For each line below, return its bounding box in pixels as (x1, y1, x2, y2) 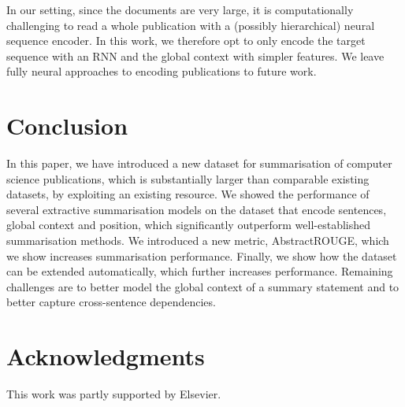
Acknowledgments (6, 340, 205, 372)
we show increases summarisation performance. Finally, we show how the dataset (6, 247, 397, 264)
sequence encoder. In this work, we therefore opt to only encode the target (6, 32, 366, 49)
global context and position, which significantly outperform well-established (6, 216, 371, 233)
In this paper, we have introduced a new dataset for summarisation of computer (6, 155, 392, 172)
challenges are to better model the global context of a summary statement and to (6, 278, 399, 294)
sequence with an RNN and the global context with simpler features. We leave (6, 47, 385, 64)
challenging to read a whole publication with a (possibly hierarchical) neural (6, 17, 375, 33)
